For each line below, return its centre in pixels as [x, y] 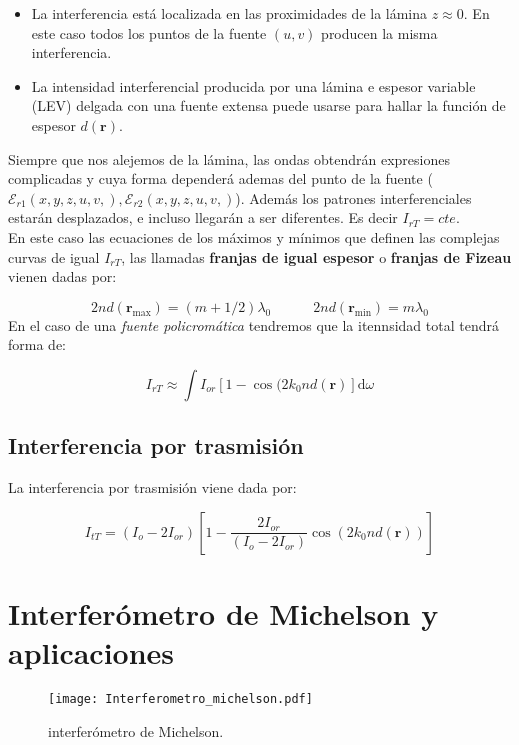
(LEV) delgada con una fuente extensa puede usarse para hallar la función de [268, 105]
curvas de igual [54, 256]
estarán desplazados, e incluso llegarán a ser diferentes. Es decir [203, 217]
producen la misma [379, 32]
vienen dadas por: [62, 276]
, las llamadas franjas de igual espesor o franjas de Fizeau [316, 256]
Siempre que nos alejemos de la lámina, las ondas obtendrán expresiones [229, 158]
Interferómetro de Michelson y [223, 612]
